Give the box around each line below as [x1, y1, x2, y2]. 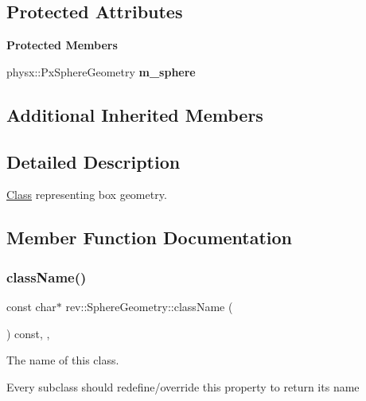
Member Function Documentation [6, 225, 293, 250]
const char [6, 298, 56, 314]
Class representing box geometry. [6, 186, 167, 203]
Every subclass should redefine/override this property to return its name [6, 378, 360, 395]
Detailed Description [6, 149, 181, 173]
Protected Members [6, 37, 118, 53]
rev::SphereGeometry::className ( [65, 298, 233, 314]
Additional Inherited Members [6, 102, 263, 127]
